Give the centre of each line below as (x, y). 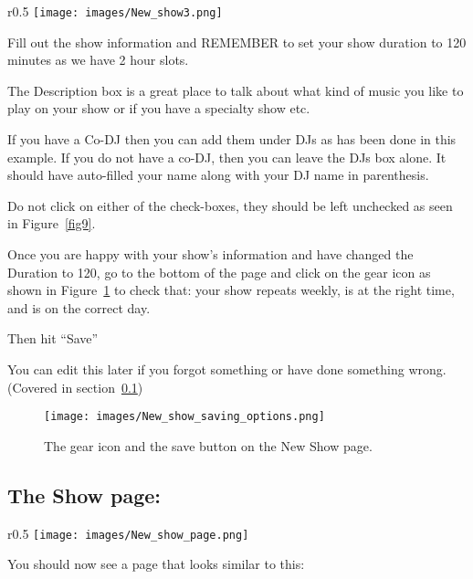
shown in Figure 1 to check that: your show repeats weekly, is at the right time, (231, 290)
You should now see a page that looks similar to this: (156, 564)
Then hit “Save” (53, 338)
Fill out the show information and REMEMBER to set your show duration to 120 (237, 42)
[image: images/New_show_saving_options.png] (184, 417)
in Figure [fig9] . (52, 223)
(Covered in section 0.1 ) (75, 387)
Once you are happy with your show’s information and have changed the (210, 254)
